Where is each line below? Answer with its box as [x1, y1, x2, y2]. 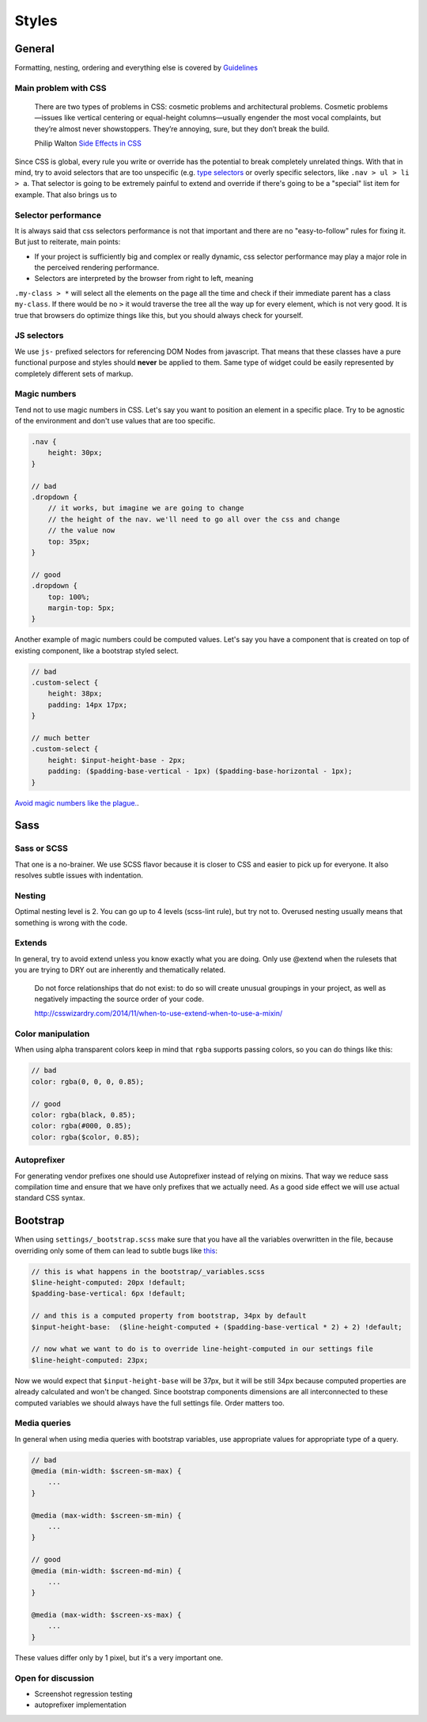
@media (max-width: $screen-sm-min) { [31, 1511, 182, 1519]
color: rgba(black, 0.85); [31, 1110, 136, 1120]
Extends [14, 938, 47, 949]
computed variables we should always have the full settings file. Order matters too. [14, 1398, 285, 1408]
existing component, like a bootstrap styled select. [14, 646, 179, 655]
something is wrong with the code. [14, 918, 128, 927]
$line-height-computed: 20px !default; [31, 1278, 186, 1287]
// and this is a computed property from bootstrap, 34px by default [31, 1311, 307, 1321]
